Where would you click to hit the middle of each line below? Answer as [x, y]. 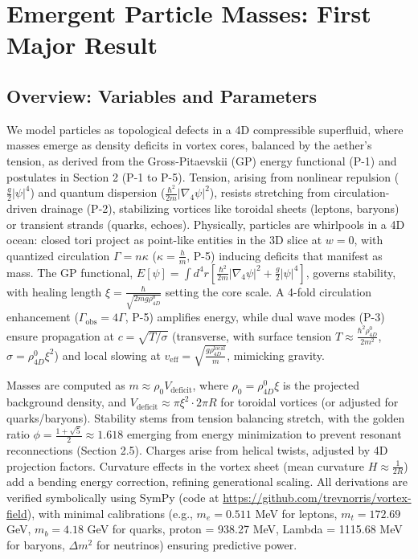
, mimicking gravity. [276, 355]
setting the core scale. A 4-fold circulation [268, 291]
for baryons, [36, 544]
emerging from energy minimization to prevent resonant [264, 434]
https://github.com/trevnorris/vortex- [317, 497]
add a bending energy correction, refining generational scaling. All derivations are [207, 481]
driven [22, 208]
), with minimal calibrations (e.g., [110, 513]
